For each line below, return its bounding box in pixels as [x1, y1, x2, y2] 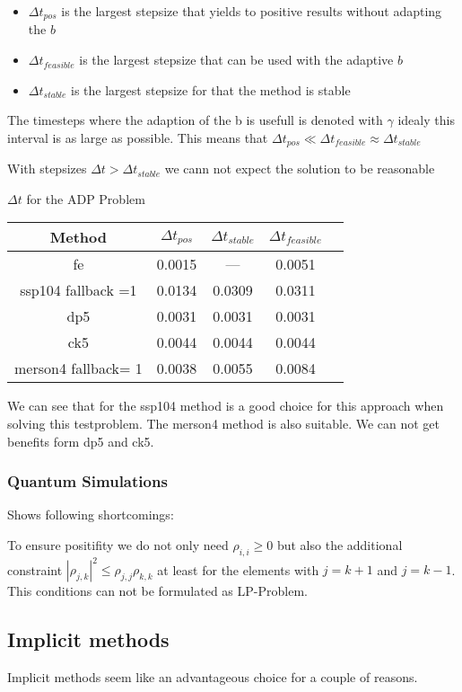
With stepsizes [7, 159, 87, 178]
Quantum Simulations [7, 470, 168, 492]
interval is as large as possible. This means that [7, 128, 268, 146]
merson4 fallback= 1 [14, 358, 143, 379]
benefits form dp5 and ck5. [7, 431, 154, 450]
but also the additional [276, 536, 403, 554]
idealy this [397, 111, 455, 129]
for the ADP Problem [26, 189, 145, 208]
